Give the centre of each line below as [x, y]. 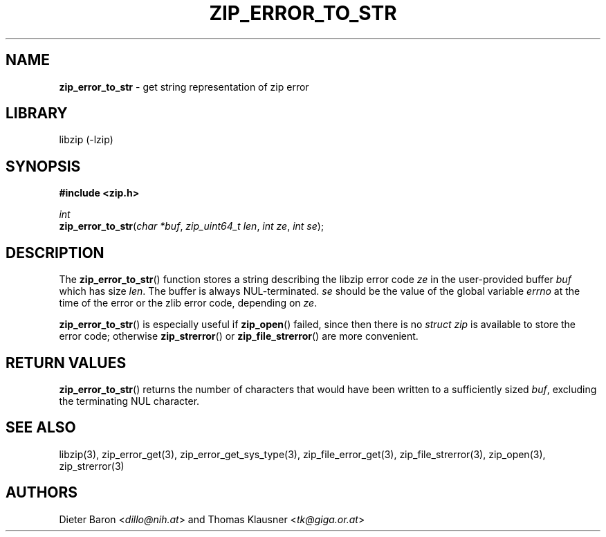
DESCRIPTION [55, 253]
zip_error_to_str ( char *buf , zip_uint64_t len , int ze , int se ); [192, 226]
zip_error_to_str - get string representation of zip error [184, 87]
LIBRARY [37, 113]
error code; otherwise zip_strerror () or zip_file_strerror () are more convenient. [239, 336]
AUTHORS [42, 493]
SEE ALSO [41, 428]
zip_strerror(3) [92, 466]
